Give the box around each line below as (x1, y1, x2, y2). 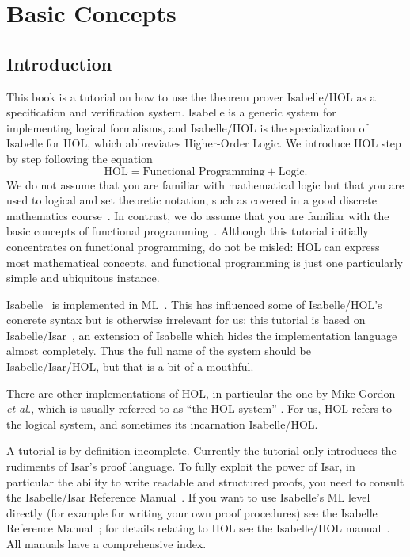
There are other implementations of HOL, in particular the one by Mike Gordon (6, 384, 396, 401)
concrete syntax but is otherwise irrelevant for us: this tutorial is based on (6, 311, 366, 328)
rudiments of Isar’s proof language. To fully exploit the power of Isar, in (6, 458, 355, 475)
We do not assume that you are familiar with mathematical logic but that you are (6, 176, 404, 193)
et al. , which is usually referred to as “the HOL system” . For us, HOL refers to (6, 400, 393, 417)
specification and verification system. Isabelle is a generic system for (6, 104, 336, 120)
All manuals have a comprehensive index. (6, 536, 207, 552)
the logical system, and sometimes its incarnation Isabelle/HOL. (6, 415, 318, 432)
